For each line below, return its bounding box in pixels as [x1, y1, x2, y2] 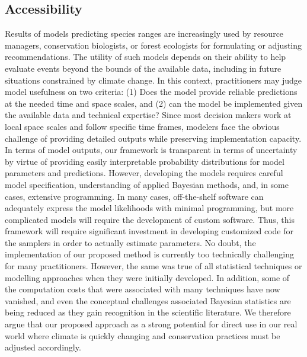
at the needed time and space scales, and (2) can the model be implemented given [5, 97, 303, 109]
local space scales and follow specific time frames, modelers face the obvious [5, 120, 280, 132]
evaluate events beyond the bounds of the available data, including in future [5, 62, 282, 74]
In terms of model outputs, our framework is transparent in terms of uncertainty [5, 144, 298, 156]
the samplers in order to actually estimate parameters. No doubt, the [5, 236, 256, 248]
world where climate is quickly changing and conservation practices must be [5, 329, 280, 342]
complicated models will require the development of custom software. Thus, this [5, 213, 295, 225]
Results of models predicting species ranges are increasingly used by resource [5, 27, 284, 40]
